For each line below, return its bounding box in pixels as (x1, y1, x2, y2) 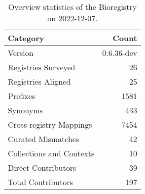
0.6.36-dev (102, 47, 137, 58)
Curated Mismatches (8, 133, 79, 145)
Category (8, 32, 44, 44)
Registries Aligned (8, 76, 71, 87)
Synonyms (8, 104, 43, 116)
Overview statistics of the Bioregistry (8, 1, 137, 12)
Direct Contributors (8, 162, 76, 173)
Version (8, 47, 34, 58)
